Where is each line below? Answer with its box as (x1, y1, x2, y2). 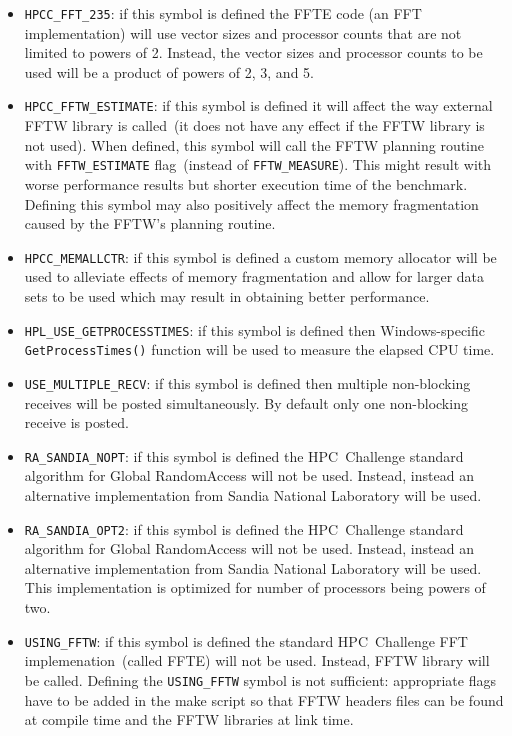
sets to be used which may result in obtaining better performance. (24, 285, 430, 306)
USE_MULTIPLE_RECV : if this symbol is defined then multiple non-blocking (24, 372, 471, 393)
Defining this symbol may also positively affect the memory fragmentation (24, 193, 479, 214)
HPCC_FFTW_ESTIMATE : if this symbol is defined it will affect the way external (24, 95, 493, 116)
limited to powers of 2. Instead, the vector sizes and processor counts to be (24, 42, 483, 63)
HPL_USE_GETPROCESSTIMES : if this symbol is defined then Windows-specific (24, 319, 486, 340)
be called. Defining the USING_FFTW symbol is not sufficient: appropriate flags (24, 669, 496, 690)
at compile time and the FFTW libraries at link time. (24, 709, 354, 730)
